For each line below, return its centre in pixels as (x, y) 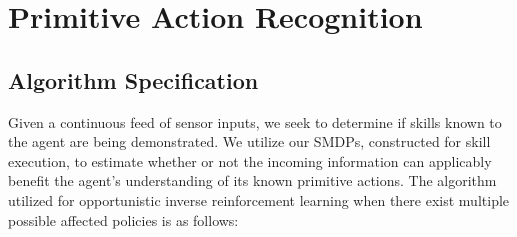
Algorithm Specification (133, 79)
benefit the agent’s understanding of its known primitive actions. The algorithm (252, 180)
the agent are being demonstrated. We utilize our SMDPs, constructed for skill (249, 141)
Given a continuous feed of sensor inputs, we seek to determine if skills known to (255, 121)
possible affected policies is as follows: (123, 219)
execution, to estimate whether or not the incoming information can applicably (250, 160)
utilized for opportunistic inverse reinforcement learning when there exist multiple (259, 199)
